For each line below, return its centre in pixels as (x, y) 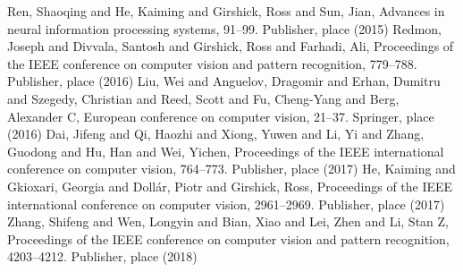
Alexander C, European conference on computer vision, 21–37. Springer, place (221, 116)
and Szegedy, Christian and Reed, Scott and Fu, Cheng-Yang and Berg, (203, 98)
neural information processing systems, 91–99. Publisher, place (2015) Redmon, (224, 28)
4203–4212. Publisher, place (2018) (102, 256)
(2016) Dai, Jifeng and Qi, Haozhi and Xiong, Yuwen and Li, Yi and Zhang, (216, 134)
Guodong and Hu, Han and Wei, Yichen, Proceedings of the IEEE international (226, 151)
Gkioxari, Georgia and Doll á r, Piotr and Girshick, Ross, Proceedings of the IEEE (230, 186)
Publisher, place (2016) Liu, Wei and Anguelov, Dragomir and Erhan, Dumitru (224, 81)
